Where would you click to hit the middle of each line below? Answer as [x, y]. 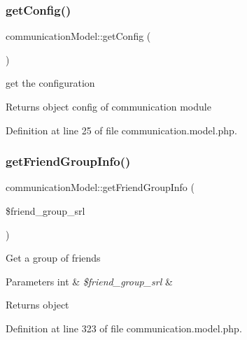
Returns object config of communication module [108, 106]
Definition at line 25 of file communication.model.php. [121, 130]
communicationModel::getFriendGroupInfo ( [100, 187]
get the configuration [50, 83]
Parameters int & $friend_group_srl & [89, 281]
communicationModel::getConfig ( [78, 36]
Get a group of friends [53, 258]
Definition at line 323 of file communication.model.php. [124, 328]
